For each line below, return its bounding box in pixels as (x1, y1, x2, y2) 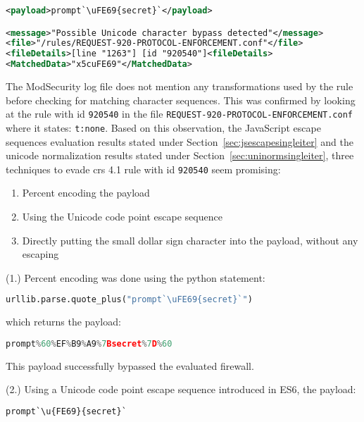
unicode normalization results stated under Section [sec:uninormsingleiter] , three (6, 148, 354, 163)
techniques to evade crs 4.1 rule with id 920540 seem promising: (6, 161, 281, 176)
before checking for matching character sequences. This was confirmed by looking (6, 92, 356, 107)
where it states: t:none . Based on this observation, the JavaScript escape (6, 120, 321, 135)
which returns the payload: (6, 314, 121, 329)
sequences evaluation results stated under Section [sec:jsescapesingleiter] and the (6, 134, 353, 149)
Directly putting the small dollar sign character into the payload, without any (22, 232, 358, 247)
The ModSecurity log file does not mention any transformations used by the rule (6, 79, 353, 94)
